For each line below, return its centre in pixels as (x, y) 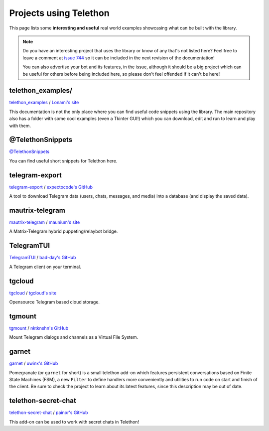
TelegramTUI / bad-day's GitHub (43, 258)
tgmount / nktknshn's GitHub (39, 328)
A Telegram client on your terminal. (45, 267)
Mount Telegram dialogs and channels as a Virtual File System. (74, 337)
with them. (20, 126)
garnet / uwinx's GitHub (34, 363)
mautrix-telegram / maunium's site (45, 222)
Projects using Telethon (59, 13)
